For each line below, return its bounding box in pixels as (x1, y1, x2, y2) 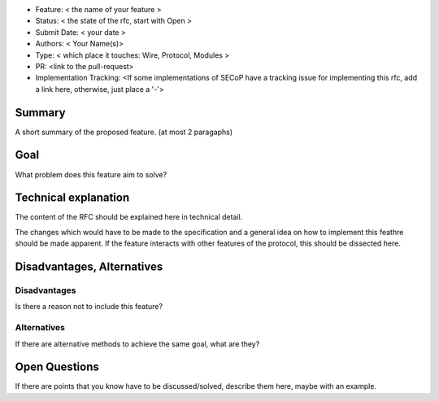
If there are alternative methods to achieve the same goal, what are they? (15, 338, 260, 349)
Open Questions (15, 360, 99, 374)
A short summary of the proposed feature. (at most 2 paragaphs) (15, 127, 233, 137)
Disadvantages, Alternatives (15, 260, 163, 274)
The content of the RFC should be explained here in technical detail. (15, 212, 243, 222)
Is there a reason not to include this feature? (15, 302, 163, 312)
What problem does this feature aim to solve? (15, 169, 167, 179)
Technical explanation (15, 191, 130, 205)
